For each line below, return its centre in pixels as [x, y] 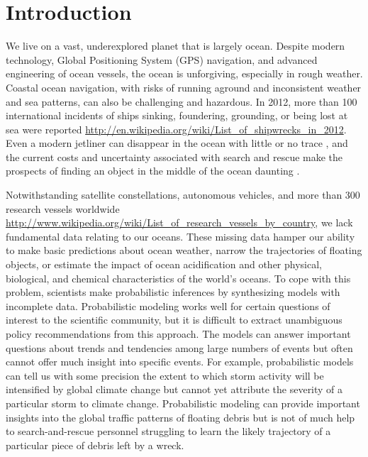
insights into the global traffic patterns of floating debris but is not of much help [180, 417]
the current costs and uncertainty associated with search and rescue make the [174, 156]
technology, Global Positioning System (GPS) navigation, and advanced [162, 59]
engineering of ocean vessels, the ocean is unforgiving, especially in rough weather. [184, 73]
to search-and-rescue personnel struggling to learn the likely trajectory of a [168, 431]
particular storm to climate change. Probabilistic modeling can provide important [183, 403]
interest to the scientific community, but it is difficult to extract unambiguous [174, 320]
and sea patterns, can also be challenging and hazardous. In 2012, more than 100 [182, 101]
